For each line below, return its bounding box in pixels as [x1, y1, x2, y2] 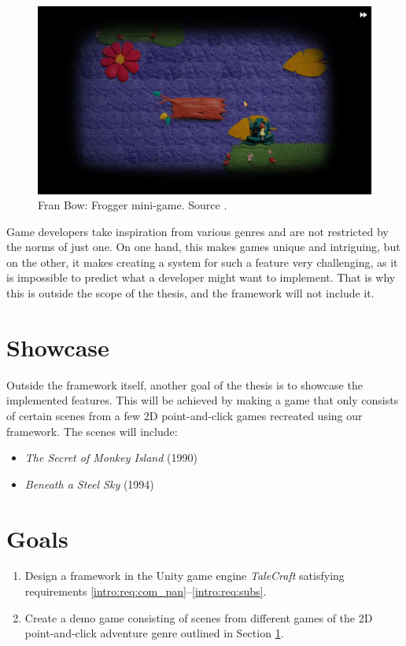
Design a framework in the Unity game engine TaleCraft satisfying [24, 567, 345, 584]
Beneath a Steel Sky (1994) [24, 475, 154, 492]
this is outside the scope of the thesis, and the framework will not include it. [6, 285, 375, 301]
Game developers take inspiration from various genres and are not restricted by [6, 223, 389, 239]
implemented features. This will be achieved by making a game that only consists [6, 392, 399, 408]
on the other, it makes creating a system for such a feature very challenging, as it [6, 253, 398, 270]
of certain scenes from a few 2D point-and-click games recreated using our [6, 407, 363, 423]
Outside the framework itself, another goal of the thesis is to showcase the [6, 376, 363, 393]
